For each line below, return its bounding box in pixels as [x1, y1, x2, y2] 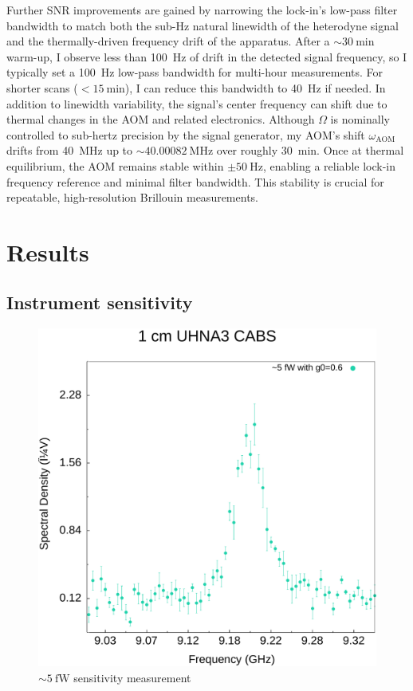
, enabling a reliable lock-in [262, 157, 395, 174]
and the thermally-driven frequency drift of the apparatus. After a [6, 33, 330, 49]
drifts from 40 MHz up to [6, 142, 133, 159]
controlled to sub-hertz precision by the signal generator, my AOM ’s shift [6, 126, 365, 143]
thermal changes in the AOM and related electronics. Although [6, 111, 315, 128]
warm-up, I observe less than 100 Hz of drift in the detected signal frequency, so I [6, 48, 407, 65]
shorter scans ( [6, 79, 78, 96]
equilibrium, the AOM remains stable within [6, 157, 224, 174]
